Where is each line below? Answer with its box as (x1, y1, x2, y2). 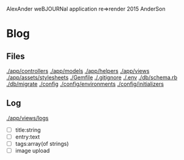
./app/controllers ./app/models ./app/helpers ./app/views (6, 67, 150, 74)
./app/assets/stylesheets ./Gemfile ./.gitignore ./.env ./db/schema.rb (6, 74, 178, 81)
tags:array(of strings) (15, 140, 69, 147)
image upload (15, 147, 50, 154)
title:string (15, 126, 41, 134)
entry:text (15, 133, 40, 140)
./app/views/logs (6, 114, 49, 121)
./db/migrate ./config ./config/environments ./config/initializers (6, 80, 164, 88)
